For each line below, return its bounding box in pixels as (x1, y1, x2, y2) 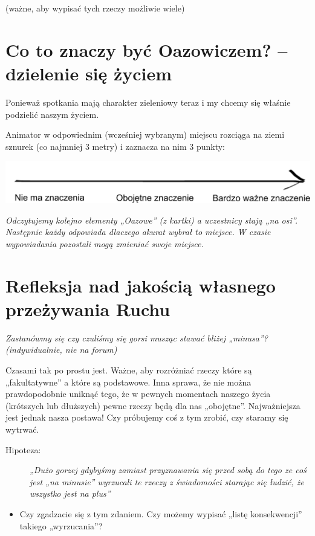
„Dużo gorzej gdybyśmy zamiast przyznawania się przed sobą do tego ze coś (30, 463, 307, 476)
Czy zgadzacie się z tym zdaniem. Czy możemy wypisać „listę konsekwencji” (19, 507, 302, 520)
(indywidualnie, (5, 343, 62, 356)
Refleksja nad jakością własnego (5, 273, 276, 297)
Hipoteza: (5, 443, 41, 456)
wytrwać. (5, 423, 39, 436)
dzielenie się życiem (5, 60, 172, 85)
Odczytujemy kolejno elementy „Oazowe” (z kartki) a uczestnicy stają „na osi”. (5, 213, 298, 226)
